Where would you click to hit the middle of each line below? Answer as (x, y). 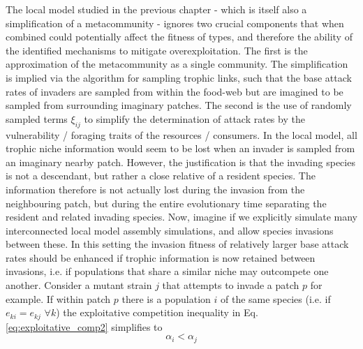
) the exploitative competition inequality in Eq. (157, 312)
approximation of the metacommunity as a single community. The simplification (177, 64)
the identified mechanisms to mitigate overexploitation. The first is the (157, 50)
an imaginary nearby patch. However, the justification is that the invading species (180, 162)
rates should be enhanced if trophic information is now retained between (161, 257)
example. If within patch (58, 298)
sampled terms (37, 118)
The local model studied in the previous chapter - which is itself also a (156, 9)
